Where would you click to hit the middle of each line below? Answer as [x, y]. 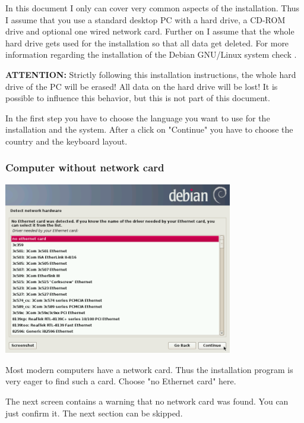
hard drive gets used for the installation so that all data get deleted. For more [147, 43]
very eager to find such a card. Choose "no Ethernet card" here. [121, 381]
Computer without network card [85, 167]
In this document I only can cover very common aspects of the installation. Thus [153, 8]
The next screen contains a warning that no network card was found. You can [147, 401]
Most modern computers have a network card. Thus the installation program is [149, 369]
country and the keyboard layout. [66, 141]
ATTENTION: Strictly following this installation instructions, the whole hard [151, 74]
